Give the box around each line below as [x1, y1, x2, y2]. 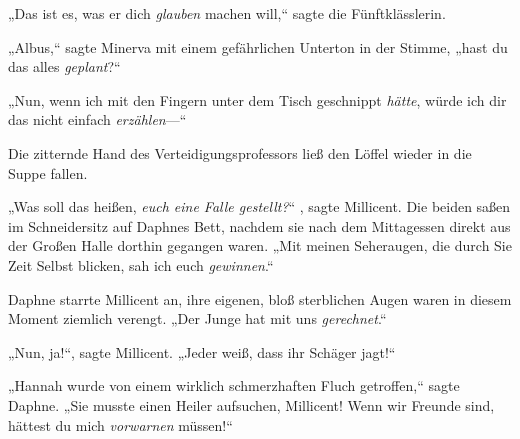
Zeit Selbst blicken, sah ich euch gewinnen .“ [8, 254, 274, 275]
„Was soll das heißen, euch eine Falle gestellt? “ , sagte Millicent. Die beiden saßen [8, 196, 511, 217]
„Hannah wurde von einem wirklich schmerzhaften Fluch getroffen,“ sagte [8, 375, 460, 396]
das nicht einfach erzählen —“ [8, 109, 187, 130]
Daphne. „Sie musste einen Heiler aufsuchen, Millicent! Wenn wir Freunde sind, [8, 394, 495, 415]
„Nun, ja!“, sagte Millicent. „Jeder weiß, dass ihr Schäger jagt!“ [8, 341, 396, 362]
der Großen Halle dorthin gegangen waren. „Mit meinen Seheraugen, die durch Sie [8, 235, 512, 256]
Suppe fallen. [8, 162, 88, 183]
